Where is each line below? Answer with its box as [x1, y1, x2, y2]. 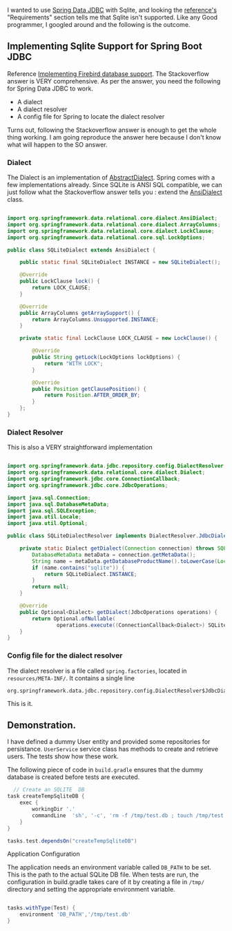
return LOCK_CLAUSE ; [32, 285, 91, 291]
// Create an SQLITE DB [13, 787, 85, 794]
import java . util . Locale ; [7, 514, 81, 521]
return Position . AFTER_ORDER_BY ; [43, 392, 140, 399]
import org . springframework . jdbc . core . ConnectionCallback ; [7, 476, 181, 483]
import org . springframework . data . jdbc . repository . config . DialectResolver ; [7, 463, 227, 470]
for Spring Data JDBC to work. [7, 84, 93, 93]
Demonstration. [7, 719, 77, 731]
